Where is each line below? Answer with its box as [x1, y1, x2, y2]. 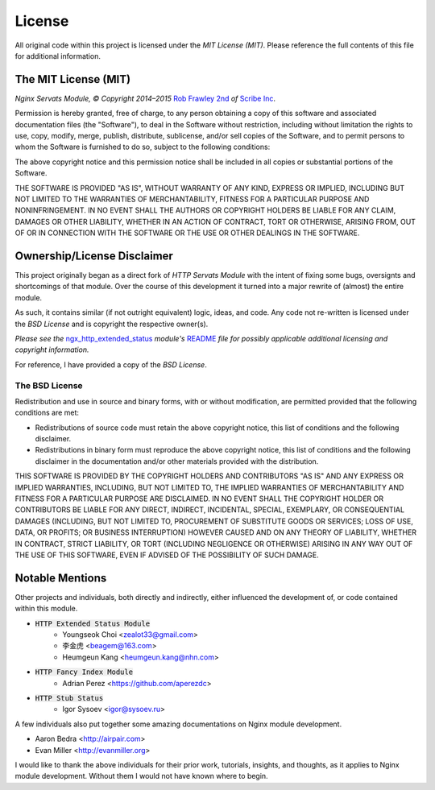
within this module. [14, 604, 78, 614]
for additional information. [14, 51, 101, 60]
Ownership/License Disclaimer [14, 249, 173, 263]
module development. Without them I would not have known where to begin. [14, 771, 269, 781]
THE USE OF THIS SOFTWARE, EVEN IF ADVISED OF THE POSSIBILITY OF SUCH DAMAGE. [14, 550, 320, 560]
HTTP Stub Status [35, 693, 104, 703]
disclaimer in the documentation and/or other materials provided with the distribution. [35, 456, 319, 466]
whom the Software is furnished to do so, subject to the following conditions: [14, 142, 271, 152]
